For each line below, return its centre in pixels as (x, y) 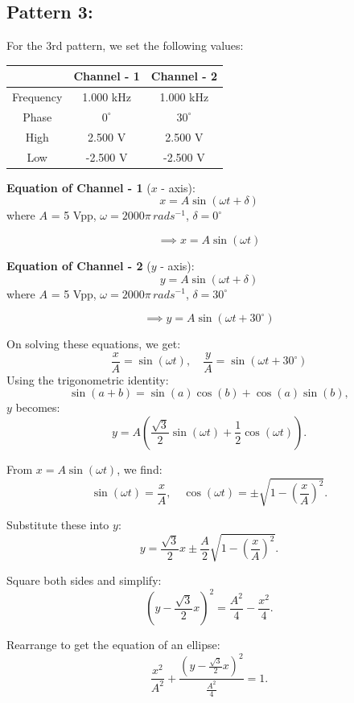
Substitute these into (58, 525)
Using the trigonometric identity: (88, 379)
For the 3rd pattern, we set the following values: (125, 45)
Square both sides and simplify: (84, 580)
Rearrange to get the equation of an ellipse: (113, 645)
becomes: (38, 407)
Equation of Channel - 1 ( (79, 187)
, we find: (140, 469)
